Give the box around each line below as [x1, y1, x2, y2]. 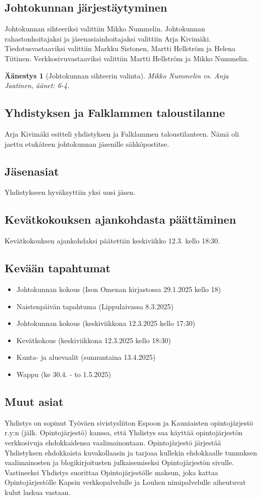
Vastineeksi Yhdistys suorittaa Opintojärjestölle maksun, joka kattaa [5, 467, 219, 477]
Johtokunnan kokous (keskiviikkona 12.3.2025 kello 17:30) [16, 318, 195, 328]
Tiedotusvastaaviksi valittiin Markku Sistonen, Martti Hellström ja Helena [5, 43, 236, 54]
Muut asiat [5, 393, 64, 409]
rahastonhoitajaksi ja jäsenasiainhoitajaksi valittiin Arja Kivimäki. [5, 33, 211, 44]
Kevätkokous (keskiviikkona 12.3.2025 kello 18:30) [16, 335, 171, 345]
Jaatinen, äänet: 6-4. [5, 80, 70, 91]
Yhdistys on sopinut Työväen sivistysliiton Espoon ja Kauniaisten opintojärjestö [5, 417, 253, 428]
